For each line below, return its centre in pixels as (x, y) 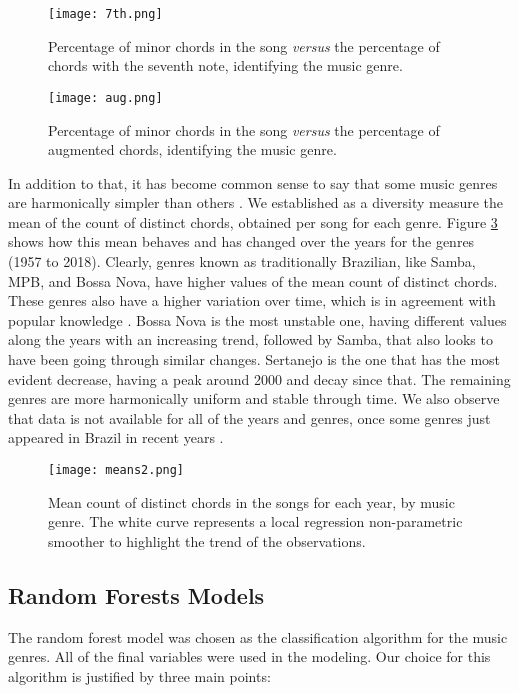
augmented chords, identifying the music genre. (192, 149)
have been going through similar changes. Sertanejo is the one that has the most (254, 359)
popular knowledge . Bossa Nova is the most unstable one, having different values (257, 319)
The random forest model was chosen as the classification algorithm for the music (258, 636)
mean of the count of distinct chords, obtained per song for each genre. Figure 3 (253, 221)
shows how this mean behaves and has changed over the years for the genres (241, 241)
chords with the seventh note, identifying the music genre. (225, 65)
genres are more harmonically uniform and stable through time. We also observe (254, 398)
